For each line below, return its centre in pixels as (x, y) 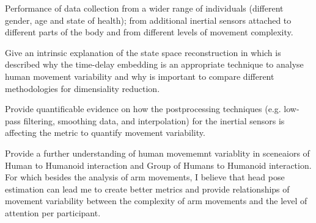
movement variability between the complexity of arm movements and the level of (156, 201)
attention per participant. (53, 212)
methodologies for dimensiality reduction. (83, 88)
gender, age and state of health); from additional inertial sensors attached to (148, 20)
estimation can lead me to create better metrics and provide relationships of (147, 189)
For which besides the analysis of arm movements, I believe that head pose (145, 177)
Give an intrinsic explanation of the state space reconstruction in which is (143, 52)
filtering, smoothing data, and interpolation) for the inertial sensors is (154, 120)
